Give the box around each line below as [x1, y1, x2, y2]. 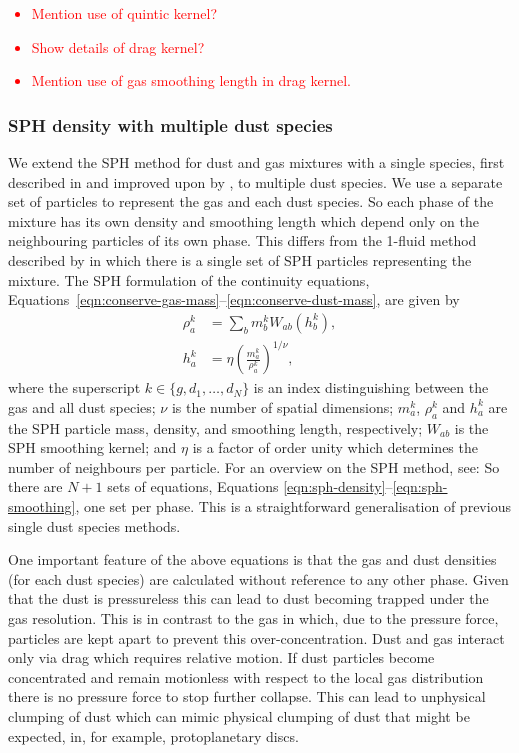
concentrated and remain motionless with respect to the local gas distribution [8, 666, 484, 687]
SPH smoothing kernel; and [8, 437, 177, 458]
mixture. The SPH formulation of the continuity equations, [8, 269, 370, 290]
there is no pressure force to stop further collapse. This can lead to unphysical [8, 686, 486, 707]
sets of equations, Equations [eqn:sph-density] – [107, 476, 393, 497]
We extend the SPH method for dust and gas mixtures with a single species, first [8, 152, 505, 172]
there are [8, 476, 63, 497]
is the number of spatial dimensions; [171, 396, 394, 417]
